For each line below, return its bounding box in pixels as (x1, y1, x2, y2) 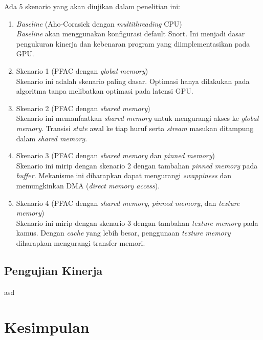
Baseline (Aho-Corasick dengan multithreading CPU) (16, 18, 182, 29)
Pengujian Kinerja (4, 262, 103, 278)
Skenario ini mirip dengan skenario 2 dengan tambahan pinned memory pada (16, 160, 258, 171)
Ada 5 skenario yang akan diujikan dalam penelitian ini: (4, 1, 180, 11)
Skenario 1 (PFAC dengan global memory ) (16, 65, 148, 76)
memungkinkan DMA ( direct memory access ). (16, 180, 160, 190)
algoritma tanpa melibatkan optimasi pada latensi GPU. (16, 86, 193, 96)
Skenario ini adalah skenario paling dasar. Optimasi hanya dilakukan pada (16, 75, 250, 86)
